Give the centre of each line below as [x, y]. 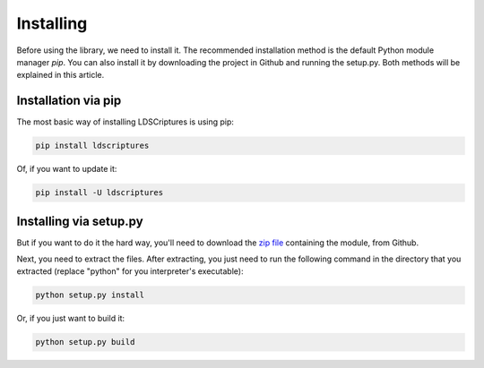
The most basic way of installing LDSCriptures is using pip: [125, 122]
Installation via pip [69, 101]
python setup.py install [90, 295]
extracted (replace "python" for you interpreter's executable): [130, 271]
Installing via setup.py [80, 221]
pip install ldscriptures [92, 146]
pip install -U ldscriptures [99, 193]
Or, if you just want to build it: [71, 319]
